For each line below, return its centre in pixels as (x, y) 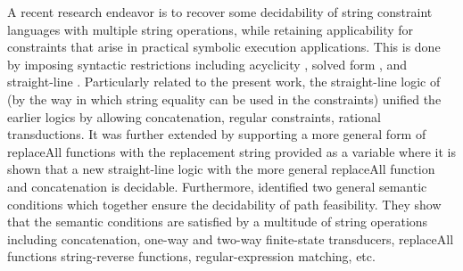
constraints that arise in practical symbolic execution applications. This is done (224, 47)
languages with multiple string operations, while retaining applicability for (211, 29)
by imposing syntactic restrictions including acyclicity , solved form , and (207, 64)
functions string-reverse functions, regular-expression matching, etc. (191, 256)
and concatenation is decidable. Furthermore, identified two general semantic (217, 186)
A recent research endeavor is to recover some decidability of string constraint (220, 12)
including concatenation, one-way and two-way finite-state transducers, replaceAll (231, 238)
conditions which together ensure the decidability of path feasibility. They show (224, 204)
